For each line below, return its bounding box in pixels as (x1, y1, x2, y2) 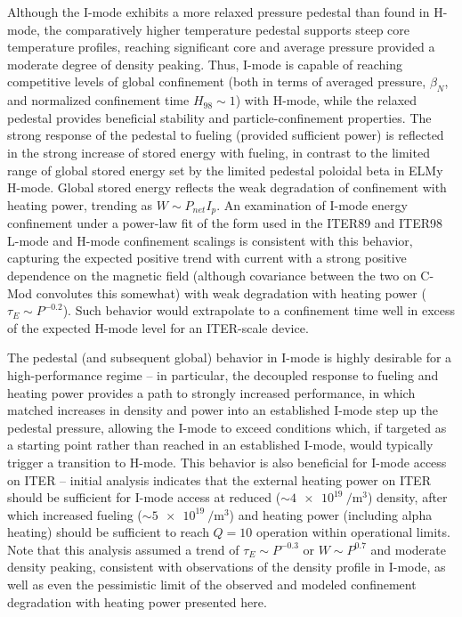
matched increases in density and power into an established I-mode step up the (7, 401, 438, 419)
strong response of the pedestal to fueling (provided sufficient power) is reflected (7, 126, 444, 144)
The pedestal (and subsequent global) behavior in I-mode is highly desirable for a (7, 348, 452, 367)
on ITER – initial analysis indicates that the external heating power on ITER (7, 470, 431, 489)
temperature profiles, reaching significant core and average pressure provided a (7, 37, 435, 56)
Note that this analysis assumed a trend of (7, 540, 239, 558)
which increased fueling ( (7, 505, 142, 524)
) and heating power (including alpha (229, 505, 433, 524)
